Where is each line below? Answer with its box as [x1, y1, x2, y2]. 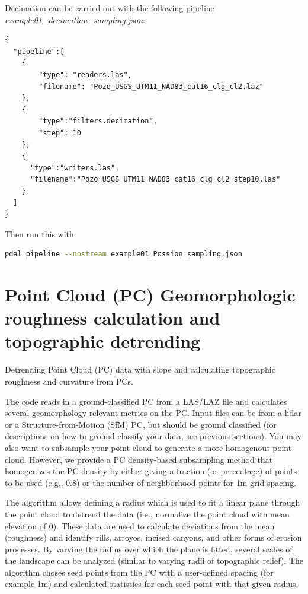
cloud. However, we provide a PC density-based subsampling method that [5, 453, 273, 465]
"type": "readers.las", [38, 70, 132, 79]
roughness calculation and [5, 306, 220, 330]
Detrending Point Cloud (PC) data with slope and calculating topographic [5, 363, 275, 376]
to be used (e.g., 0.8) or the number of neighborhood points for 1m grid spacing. [5, 476, 297, 488]
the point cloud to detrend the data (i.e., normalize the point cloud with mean [5, 507, 290, 520]
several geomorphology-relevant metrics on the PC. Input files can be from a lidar [5, 406, 301, 419]
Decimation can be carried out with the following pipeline [5, 2, 214, 14]
